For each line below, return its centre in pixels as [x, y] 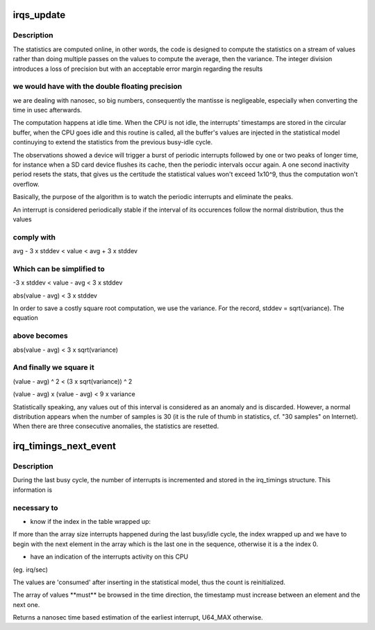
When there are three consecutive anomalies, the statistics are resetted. [116, 426]
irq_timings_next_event [64, 446]
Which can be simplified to [59, 269]
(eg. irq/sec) [31, 570]
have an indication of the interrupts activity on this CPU [109, 557]
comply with [34, 237]
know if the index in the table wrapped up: [91, 521]
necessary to [35, 508]
